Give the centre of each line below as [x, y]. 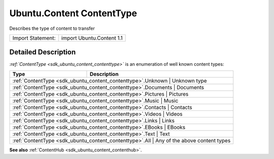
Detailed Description [43, 52]
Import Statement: [34, 38]
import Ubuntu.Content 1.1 [92, 38]
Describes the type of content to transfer [52, 28]
